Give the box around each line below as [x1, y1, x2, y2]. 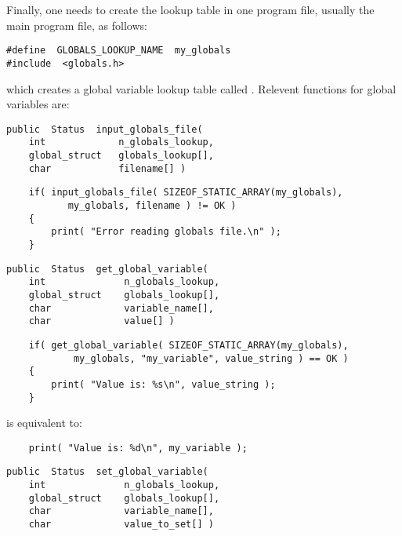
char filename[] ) [28, 162, 187, 174]
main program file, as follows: [6, 16, 147, 33]
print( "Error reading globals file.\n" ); [51, 226, 281, 238]
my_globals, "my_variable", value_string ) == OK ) [73, 352, 349, 364]
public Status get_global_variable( [6, 263, 208, 275]
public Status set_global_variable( [6, 466, 208, 478]
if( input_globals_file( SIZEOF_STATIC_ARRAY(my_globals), [28, 187, 343, 199]
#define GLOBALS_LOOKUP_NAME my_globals [6, 45, 231, 57]
